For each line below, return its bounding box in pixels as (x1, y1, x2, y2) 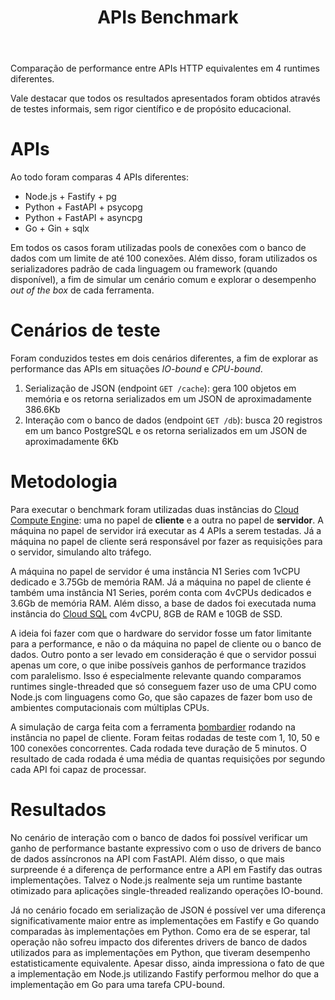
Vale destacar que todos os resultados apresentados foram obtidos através (10, 92, 321, 105)
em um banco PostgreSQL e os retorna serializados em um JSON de (24, 425, 308, 437)
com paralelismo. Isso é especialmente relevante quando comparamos (10, 670, 302, 681)
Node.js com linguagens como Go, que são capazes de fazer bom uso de (10, 691, 313, 703)
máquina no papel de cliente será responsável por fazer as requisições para (10, 536, 323, 547)
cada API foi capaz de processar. (10, 764, 147, 775)
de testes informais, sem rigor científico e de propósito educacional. (10, 103, 292, 115)
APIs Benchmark (97, 6, 239, 29)
